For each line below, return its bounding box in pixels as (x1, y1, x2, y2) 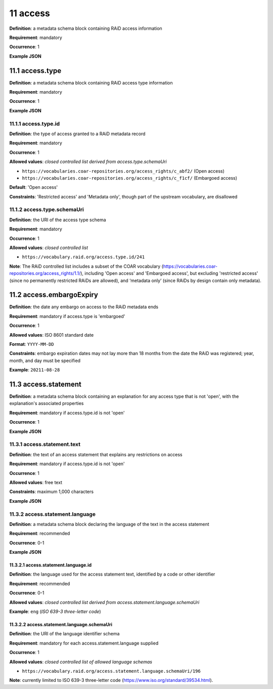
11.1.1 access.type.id (9, 120, 60, 127)
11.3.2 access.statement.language (9, 510, 96, 517)
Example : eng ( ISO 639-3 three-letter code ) (9, 609, 101, 615)
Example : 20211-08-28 (9, 367, 60, 373)
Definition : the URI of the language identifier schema (9, 631, 120, 637)
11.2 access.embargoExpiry (9, 291, 99, 299)
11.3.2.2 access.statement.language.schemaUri (9, 622, 112, 628)
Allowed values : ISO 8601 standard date (9, 332, 94, 338)
